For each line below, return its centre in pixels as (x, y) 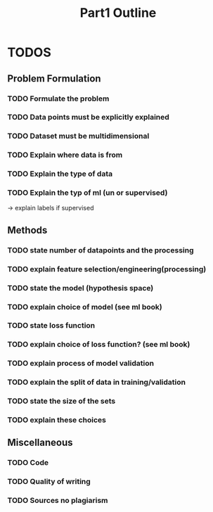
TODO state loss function (51, 326)
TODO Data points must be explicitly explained (89, 117)
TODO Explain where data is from (65, 155)
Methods (27, 230)
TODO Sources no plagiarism (58, 501)
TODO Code (28, 463)
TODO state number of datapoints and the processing (101, 250)
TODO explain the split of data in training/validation (97, 383)
